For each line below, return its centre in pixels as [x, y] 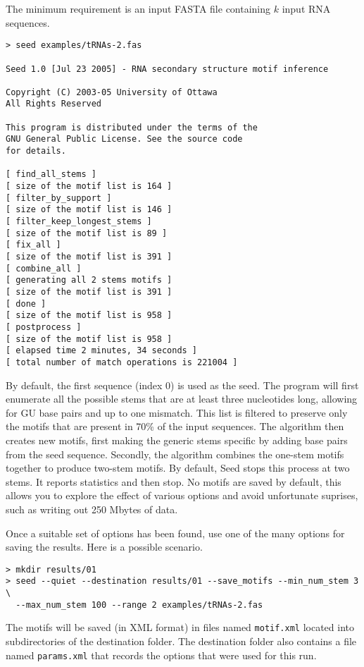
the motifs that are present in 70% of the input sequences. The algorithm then [175, 426]
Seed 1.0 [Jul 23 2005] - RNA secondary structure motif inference [167, 69]
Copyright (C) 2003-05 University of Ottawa [112, 92]
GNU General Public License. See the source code [124, 139]
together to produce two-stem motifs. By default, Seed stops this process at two [178, 468]
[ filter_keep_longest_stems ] [79, 222]
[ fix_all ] [33, 245]
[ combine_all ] [44, 268]
